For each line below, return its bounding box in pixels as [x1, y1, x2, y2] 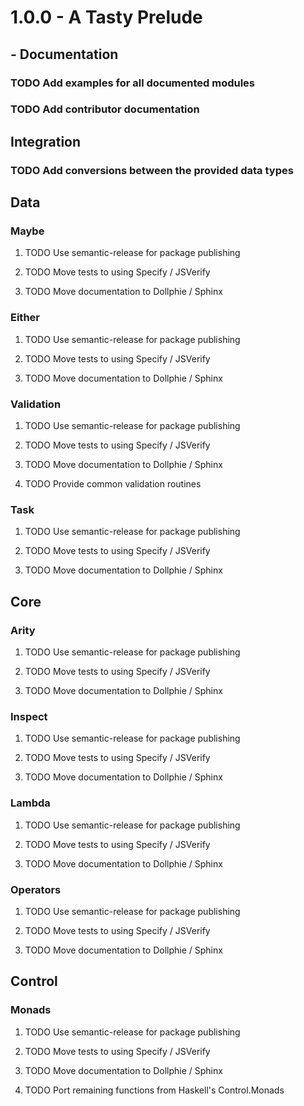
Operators [10, 882, 62, 896]
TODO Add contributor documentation [10, 102, 200, 116]
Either [10, 311, 40, 325]
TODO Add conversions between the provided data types [10, 163, 294, 177]
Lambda [10, 796, 51, 810]
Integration [10, 133, 82, 150]
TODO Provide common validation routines [24, 478, 202, 490]
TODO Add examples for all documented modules [10, 76, 256, 90]
